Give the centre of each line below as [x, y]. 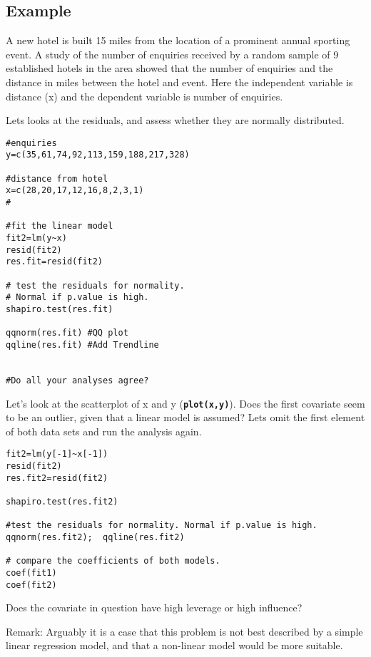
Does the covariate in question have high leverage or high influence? [154, 607]
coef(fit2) [31, 585]
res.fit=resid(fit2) [55, 262]
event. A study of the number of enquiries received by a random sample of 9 [172, 54]
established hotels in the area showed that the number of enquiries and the [169, 68]
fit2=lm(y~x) [36, 238]
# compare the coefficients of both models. [113, 561]
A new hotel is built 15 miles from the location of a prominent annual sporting [178, 40]
